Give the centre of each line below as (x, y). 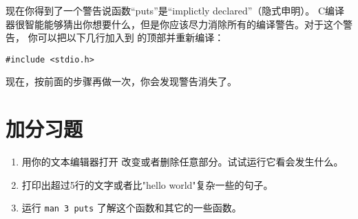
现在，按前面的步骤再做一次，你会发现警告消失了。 (121, 81)
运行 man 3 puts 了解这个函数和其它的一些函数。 (131, 208)
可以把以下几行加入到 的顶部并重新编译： (131, 37)
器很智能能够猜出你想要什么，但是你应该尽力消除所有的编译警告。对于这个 (174, 24)
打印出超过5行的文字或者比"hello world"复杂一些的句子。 (147, 184)
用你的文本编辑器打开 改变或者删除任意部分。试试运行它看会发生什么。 (182, 162)
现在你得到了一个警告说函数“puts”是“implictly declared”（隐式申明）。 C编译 (175, 10)
